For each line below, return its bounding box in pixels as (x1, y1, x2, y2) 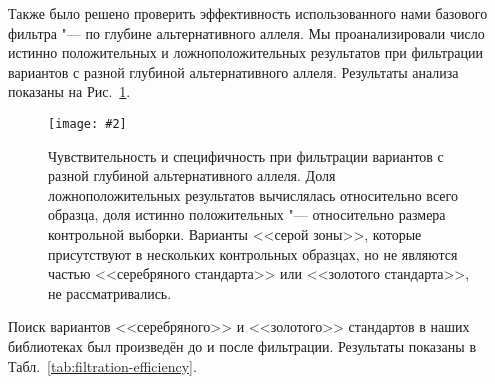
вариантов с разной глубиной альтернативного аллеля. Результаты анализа (8, 61, 459, 82)
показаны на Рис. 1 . (8, 81, 131, 102)
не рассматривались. (48, 282, 172, 303)
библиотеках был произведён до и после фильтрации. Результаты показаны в (8, 335, 476, 356)
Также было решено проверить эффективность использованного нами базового (8, 3, 488, 23)
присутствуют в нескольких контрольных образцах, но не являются (48, 243, 458, 264)
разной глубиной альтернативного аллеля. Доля (48, 165, 336, 186)
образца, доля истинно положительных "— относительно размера (48, 204, 446, 225)
